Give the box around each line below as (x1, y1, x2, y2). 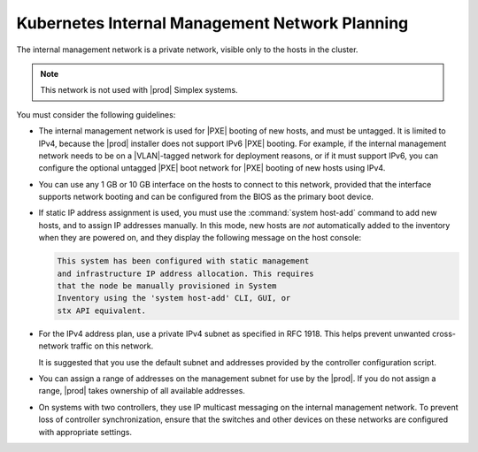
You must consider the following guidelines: (16, 109, 176, 119)
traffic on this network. (70, 341, 154, 351)
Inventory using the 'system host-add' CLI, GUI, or (57, 293, 291, 303)
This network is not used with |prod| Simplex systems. (40, 85, 238, 96)
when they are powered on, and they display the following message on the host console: (38, 233, 362, 243)
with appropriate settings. (38, 426, 133, 437)
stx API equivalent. (57, 305, 146, 316)
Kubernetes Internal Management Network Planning (16, 13, 409, 33)
